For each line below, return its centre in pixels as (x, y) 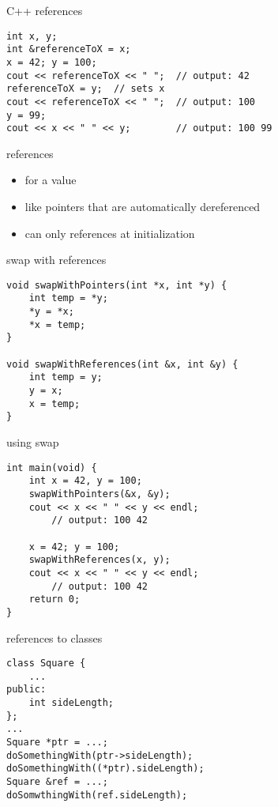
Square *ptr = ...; (57, 743)
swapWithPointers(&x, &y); (100, 494)
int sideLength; (71, 703)
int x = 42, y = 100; (85, 481)
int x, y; (32, 36)
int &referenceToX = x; (69, 49)
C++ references (45, 10)
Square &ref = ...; (57, 782)
